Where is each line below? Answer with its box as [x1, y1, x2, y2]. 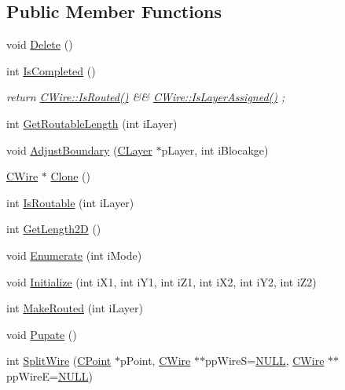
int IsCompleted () [6, 62, 96, 78]
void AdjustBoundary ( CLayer [6, 141, 152, 158]
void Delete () [6, 36, 73, 53]
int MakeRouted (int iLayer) [6, 300, 143, 316]
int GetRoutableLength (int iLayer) [6, 115, 178, 131]
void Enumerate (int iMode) [6, 246, 142, 263]
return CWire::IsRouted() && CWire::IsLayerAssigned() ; [6, 89, 285, 105]
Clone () [50, 168, 91, 184]
